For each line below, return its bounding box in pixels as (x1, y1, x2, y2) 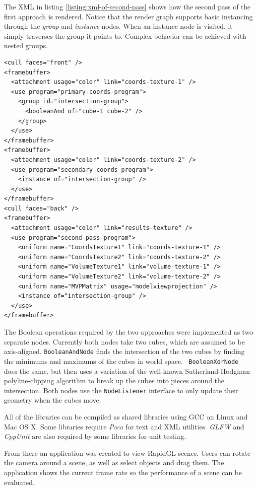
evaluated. (4, 477, 35, 487)
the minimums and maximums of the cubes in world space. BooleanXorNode (4, 355, 239, 366)
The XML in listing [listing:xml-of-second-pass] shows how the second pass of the (4, 1, 251, 11)
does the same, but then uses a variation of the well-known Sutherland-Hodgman (4, 365, 250, 376)
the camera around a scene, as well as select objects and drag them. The (4, 457, 224, 468)
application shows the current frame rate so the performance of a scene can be (4, 467, 242, 477)
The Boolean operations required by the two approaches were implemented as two (4, 327, 253, 337)
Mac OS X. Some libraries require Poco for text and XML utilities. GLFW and (4, 421, 244, 431)
